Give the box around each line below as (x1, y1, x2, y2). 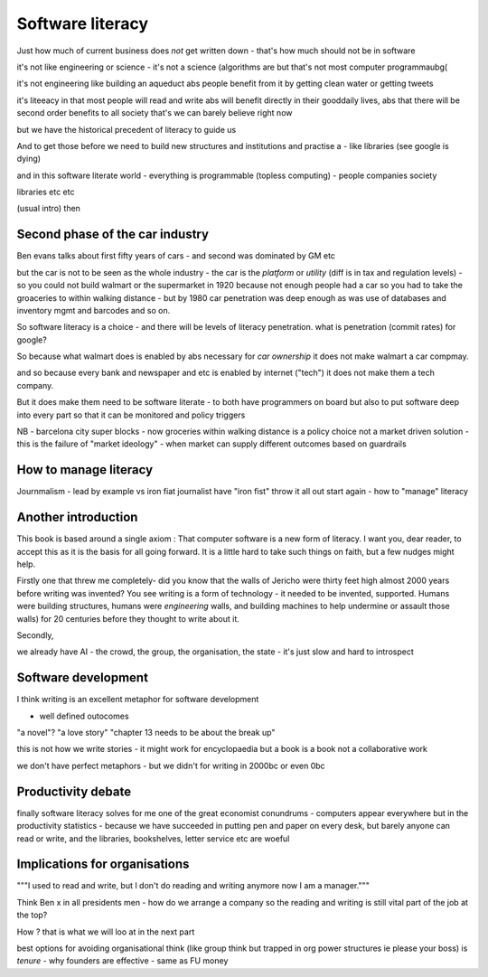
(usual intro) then (16, 203, 81, 214)
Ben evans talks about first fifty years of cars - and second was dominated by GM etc (16, 250, 336, 261)
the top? (16, 909, 48, 921)
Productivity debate (16, 784, 132, 799)
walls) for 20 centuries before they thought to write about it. (16, 613, 239, 624)
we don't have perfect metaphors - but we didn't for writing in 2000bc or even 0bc (16, 760, 325, 771)
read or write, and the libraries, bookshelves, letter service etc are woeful (16, 832, 290, 844)
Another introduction (16, 510, 138, 525)
